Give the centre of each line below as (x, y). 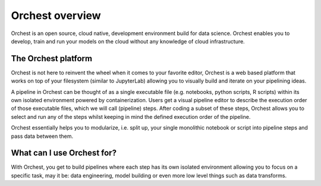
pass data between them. (42, 136)
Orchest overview (56, 15)
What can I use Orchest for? (64, 153)
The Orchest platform (51, 59)
